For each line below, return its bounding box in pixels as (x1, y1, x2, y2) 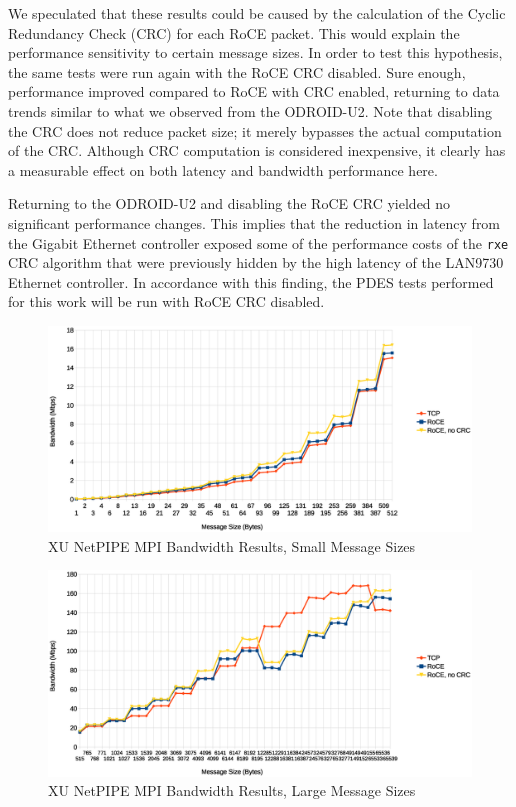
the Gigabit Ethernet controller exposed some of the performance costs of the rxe (8, 232, 509, 253)
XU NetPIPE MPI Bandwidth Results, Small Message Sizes (48, 535, 416, 556)
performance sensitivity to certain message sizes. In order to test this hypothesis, (8, 42, 503, 63)
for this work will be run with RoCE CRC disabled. (8, 291, 325, 312)
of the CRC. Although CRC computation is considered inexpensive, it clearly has (8, 140, 506, 161)
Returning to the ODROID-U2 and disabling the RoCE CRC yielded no (8, 193, 451, 214)
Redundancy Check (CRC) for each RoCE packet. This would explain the (8, 22, 460, 43)
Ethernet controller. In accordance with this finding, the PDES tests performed (8, 271, 494, 292)
